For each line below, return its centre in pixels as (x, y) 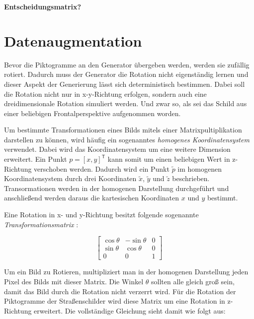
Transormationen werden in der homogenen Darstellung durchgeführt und (117, 188)
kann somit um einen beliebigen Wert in (169, 159)
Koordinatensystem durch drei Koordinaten (70, 178)
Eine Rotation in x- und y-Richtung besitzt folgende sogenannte (101, 215)
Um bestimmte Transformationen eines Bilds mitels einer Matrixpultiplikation (123, 130)
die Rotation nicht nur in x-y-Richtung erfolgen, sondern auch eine (105, 94)
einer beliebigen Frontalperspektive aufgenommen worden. (92, 113)
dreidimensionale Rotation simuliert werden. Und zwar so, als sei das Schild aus (126, 103)
